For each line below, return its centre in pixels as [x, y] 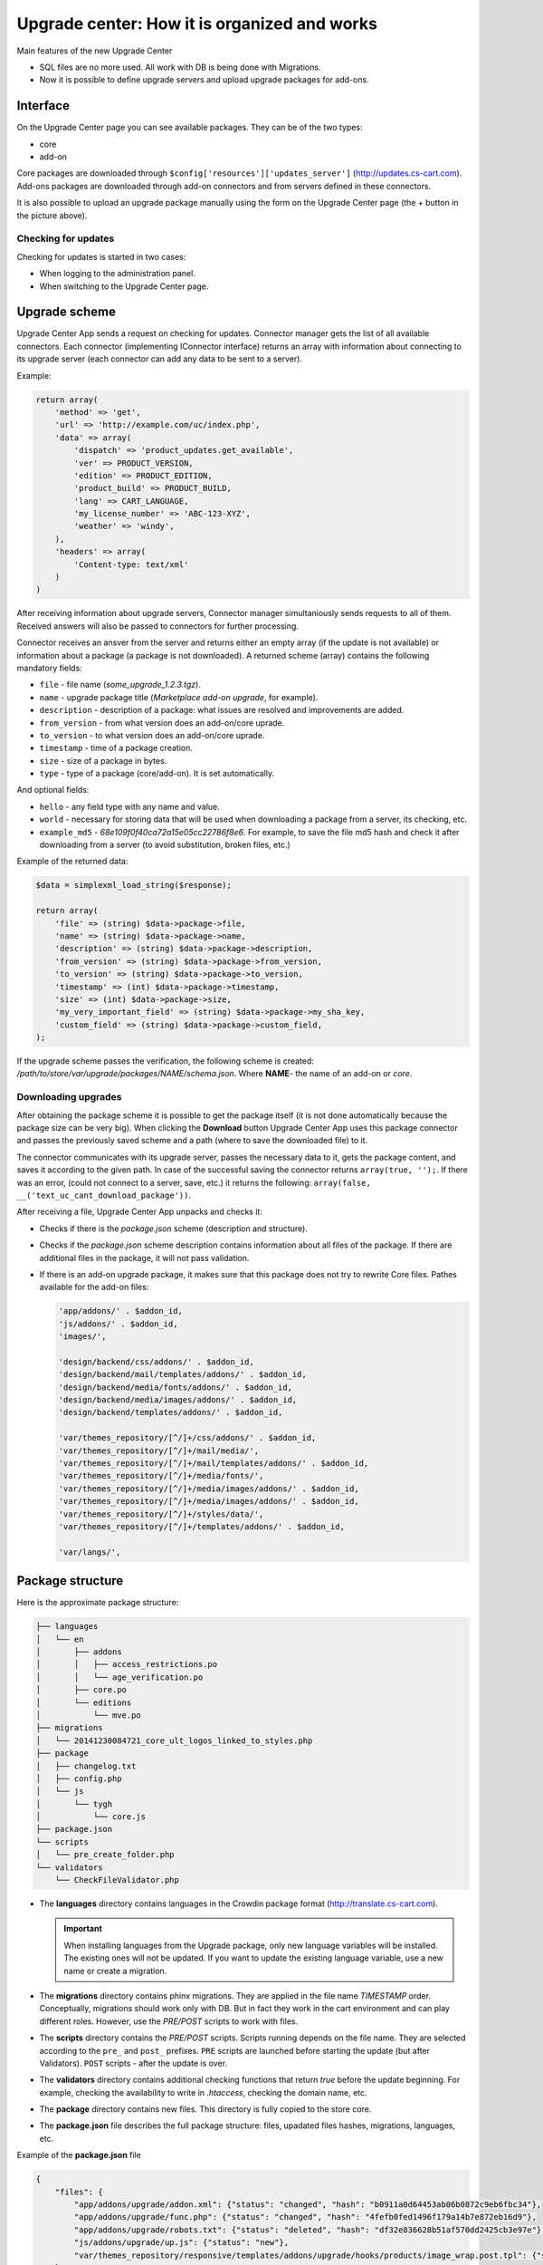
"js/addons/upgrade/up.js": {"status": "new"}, [181, 2243]
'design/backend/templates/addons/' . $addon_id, [171, 1412]
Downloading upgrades [69, 1097]
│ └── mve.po [89, 1715]
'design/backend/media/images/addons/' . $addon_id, [178, 1400]
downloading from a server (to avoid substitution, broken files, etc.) [165, 845]
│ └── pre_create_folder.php [105, 1855]
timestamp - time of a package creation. [116, 748]
